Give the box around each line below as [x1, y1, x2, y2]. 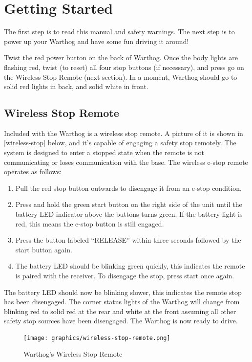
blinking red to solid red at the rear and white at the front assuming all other [4, 306, 236, 316]
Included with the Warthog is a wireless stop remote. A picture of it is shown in [4, 128, 243, 138]
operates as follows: [4, 166, 62, 177]
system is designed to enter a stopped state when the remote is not [4, 147, 205, 158]
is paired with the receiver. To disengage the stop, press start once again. [15, 271, 234, 281]
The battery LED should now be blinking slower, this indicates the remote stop [4, 287, 242, 297]
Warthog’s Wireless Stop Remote [23, 348, 123, 359]
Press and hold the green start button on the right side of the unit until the [15, 199, 242, 209]
